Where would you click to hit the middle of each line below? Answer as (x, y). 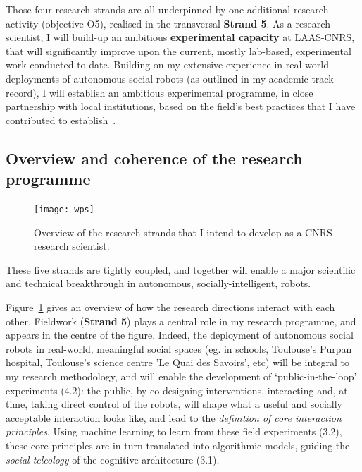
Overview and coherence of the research (154, 158)
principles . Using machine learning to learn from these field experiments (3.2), (174, 431)
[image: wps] (64, 209)
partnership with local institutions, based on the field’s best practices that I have (181, 106)
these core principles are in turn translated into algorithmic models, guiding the (178, 445)
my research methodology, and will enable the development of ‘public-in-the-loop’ (181, 376)
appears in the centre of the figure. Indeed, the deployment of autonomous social (180, 335)
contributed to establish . (61, 120)
